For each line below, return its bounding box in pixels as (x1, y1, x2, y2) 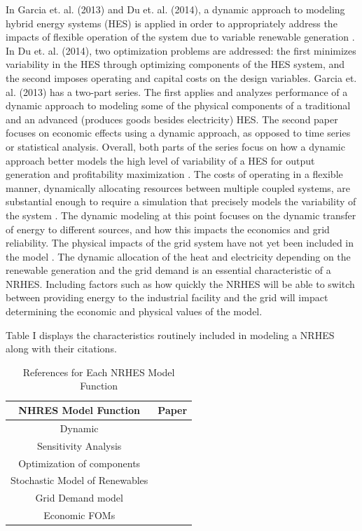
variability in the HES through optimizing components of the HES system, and (6, 57, 345, 71)
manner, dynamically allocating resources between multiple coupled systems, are (6, 180, 351, 195)
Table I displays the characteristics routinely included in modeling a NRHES (6, 327, 335, 342)
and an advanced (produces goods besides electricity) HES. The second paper (6, 111, 338, 126)
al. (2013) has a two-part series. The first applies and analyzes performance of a (6, 84, 348, 99)
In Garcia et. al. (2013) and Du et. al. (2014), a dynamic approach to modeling (6, 2, 345, 16)
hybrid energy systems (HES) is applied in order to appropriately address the (6, 15, 337, 30)
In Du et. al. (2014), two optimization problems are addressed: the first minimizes (6, 43, 356, 57)
